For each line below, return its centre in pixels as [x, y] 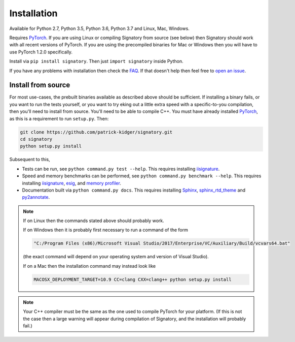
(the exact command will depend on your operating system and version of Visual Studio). [116, 257]
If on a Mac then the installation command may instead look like [89, 266]
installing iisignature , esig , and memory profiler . [71, 183]
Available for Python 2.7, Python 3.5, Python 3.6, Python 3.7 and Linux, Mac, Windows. [99, 28]
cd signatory [36, 139]
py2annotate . [36, 197]
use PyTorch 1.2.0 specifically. [41, 52]
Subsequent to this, [30, 160]
